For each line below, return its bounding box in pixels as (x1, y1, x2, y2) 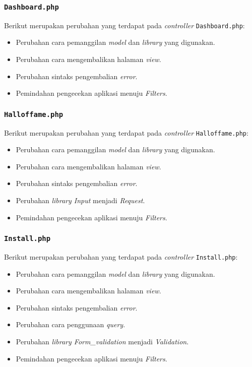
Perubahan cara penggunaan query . (16, 319, 125, 330)
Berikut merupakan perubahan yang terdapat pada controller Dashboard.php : (4, 20, 245, 30)
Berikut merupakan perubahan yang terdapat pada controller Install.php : (4, 252, 238, 262)
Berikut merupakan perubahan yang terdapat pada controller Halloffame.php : (4, 127, 248, 138)
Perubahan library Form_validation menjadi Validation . (16, 336, 189, 347)
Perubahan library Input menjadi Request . (16, 195, 145, 206)
